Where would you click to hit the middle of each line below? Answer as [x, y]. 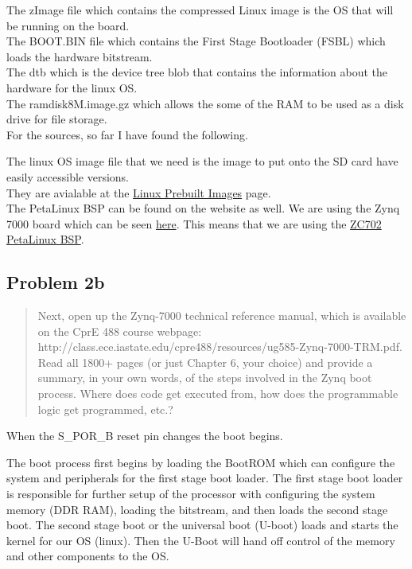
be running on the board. [68, 25]
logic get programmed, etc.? [105, 409]
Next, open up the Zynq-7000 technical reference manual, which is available [222, 316]
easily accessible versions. [68, 176]
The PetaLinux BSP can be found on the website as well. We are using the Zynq [203, 208]
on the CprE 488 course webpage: [120, 331]
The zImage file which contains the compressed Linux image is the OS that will [200, 10]
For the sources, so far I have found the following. [127, 134]
